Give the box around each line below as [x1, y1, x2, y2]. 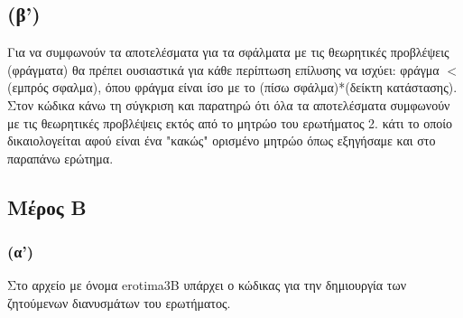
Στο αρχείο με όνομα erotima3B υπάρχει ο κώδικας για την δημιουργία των [7, 276, 407, 295]
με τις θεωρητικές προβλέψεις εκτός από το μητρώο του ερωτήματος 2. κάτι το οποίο [7, 113, 453, 132]
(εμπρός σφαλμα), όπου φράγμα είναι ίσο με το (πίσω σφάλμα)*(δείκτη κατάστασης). [7, 78, 458, 97]
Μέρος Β [7, 192, 87, 220]
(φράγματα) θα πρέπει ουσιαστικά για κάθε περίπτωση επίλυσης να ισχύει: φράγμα [7, 60, 440, 79]
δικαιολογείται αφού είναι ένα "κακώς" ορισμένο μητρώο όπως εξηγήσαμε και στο [7, 131, 436, 150]
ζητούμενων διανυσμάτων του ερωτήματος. [7, 293, 231, 312]
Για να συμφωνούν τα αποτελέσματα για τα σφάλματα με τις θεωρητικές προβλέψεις [7, 42, 449, 61]
